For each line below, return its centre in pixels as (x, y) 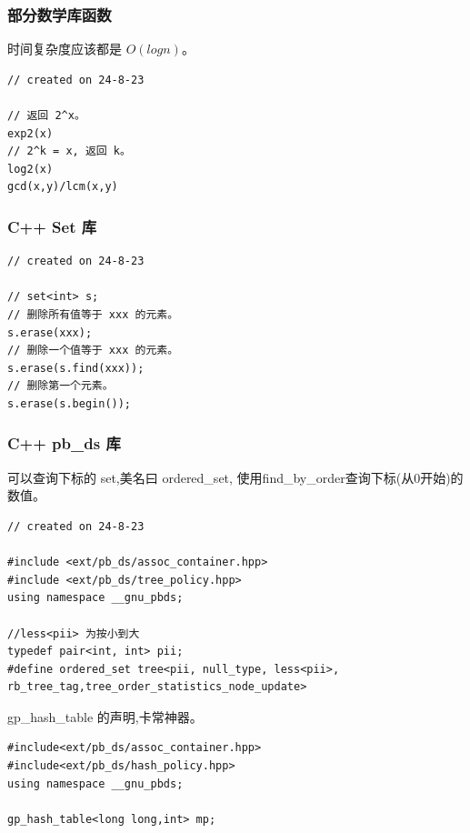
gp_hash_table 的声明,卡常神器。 (105, 716)
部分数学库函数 (60, 14)
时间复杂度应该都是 (65, 49)
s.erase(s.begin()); (70, 403)
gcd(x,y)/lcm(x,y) (63, 187)
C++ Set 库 (52, 226)
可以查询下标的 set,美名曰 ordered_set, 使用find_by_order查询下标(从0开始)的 (235, 477)
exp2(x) (30, 133)
